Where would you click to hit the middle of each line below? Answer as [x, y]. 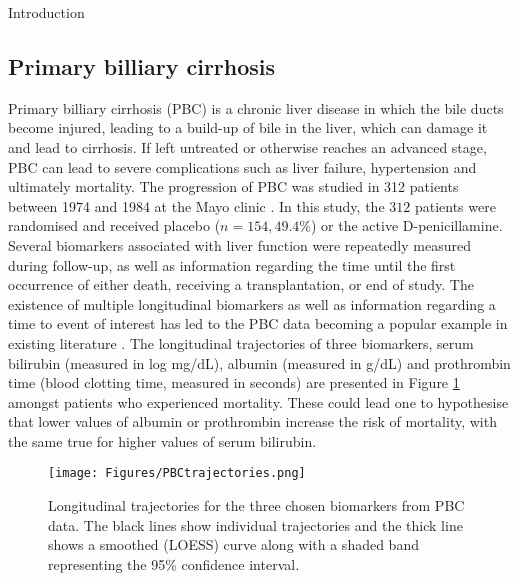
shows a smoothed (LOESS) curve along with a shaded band [233, 544]
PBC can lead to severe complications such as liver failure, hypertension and [242, 166]
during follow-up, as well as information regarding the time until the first [232, 264]
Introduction [46, 12]
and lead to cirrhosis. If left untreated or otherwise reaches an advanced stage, [247, 146]
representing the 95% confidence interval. [174, 563]
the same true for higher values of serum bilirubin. [162, 440]
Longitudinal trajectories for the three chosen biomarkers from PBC [256, 505]
